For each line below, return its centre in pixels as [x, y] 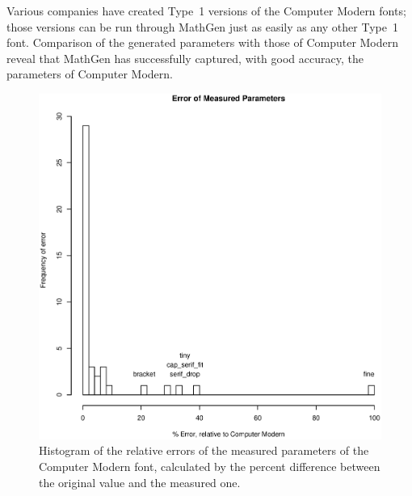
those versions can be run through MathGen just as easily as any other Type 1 [202, 26]
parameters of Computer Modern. [90, 74]
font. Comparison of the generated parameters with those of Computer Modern [203, 42]
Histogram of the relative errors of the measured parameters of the [204, 450]
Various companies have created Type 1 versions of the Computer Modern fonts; [206, 11]
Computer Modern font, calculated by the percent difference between [210, 466]
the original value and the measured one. [140, 482]
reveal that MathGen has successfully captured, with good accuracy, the [185, 58]
